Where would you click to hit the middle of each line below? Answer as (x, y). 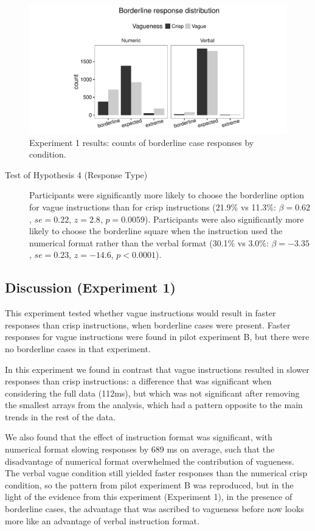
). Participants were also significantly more (224, 219)
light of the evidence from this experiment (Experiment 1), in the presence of (149, 497)
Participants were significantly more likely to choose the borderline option (167, 195)
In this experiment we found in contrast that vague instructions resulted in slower (157, 369)
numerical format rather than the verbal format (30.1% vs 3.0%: (149, 242)
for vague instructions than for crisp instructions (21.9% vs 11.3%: (153, 206)
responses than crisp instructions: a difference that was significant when (138, 381)
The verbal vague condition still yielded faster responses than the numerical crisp (156, 473)
